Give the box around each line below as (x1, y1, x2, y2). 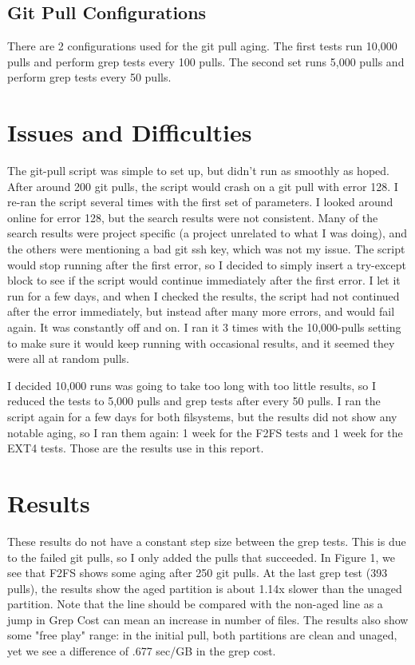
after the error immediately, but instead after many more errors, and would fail (7, 303, 395, 320)
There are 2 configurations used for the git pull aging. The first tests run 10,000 (7, 38, 397, 54)
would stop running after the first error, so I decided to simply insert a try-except (7, 256, 407, 273)
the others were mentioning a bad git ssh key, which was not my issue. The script (7, 241, 405, 257)
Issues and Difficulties (7, 116, 252, 149)
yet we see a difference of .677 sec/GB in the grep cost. (7, 643, 276, 659)
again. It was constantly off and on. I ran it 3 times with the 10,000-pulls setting (7, 319, 401, 336)
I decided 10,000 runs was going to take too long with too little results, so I (7, 376, 377, 393)
